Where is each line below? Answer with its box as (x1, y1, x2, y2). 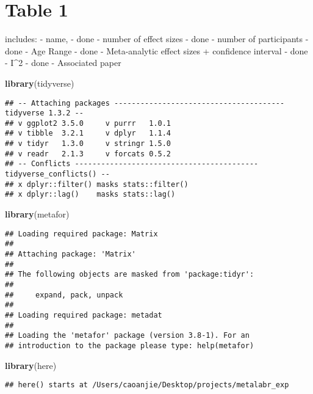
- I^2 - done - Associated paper (5, 56, 121, 69)
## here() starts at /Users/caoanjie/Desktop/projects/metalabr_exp (5, 381, 289, 390)
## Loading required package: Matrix (5, 229, 158, 238)
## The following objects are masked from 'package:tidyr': (5, 270, 254, 279)
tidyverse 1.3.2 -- (5, 109, 84, 118)
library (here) (5, 359, 57, 371)
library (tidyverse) (5, 76, 74, 89)
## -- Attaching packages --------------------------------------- (5, 98, 285, 108)
